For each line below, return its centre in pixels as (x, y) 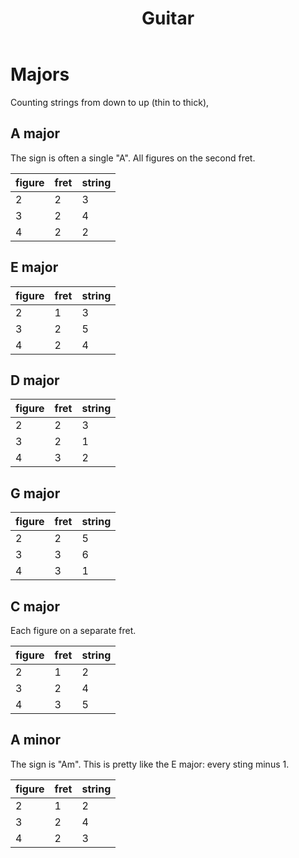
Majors (40, 74)
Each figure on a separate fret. (73, 630)
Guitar (168, 18)
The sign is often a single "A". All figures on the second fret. (133, 158)
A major (35, 133)
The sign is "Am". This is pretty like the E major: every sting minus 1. (150, 764)
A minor (36, 740)
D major (35, 380)
